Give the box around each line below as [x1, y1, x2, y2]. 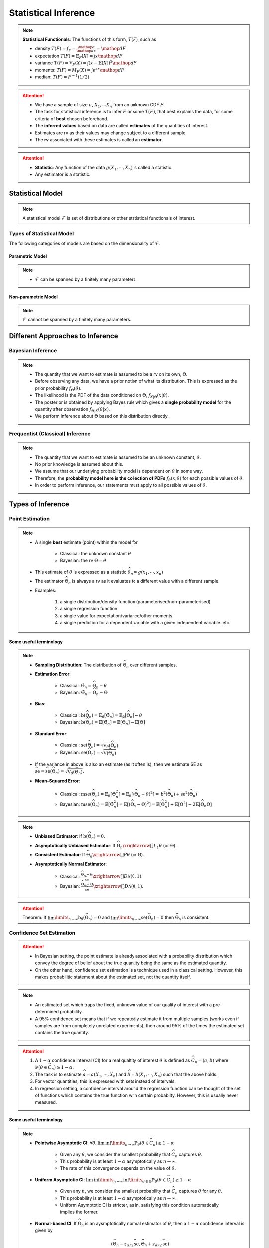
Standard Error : [35, 730, 68, 736]
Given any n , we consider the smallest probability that [60, 1188, 171, 1194]
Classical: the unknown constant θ [60, 550, 131, 556]
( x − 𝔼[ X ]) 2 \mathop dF [88, 59, 137, 66]
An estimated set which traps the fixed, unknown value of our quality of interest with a [35, 1001, 212, 1008]
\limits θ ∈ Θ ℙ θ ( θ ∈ [129, 1177, 166, 1184]
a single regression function [60, 606, 118, 612]
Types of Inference [9, 500, 69, 509]
